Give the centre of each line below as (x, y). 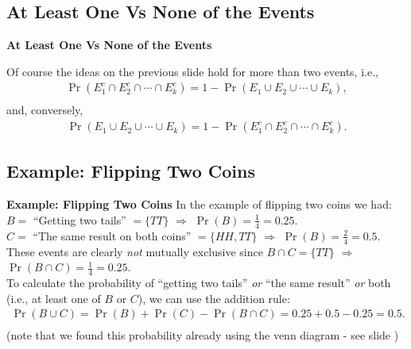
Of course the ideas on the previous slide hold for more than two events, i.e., (192, 71)
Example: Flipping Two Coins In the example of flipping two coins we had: (199, 204)
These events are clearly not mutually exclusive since (135, 251)
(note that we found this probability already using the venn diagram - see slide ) (203, 335)
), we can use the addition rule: (214, 298)
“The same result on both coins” (112, 235)
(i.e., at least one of (54, 298)
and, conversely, (45, 110)
